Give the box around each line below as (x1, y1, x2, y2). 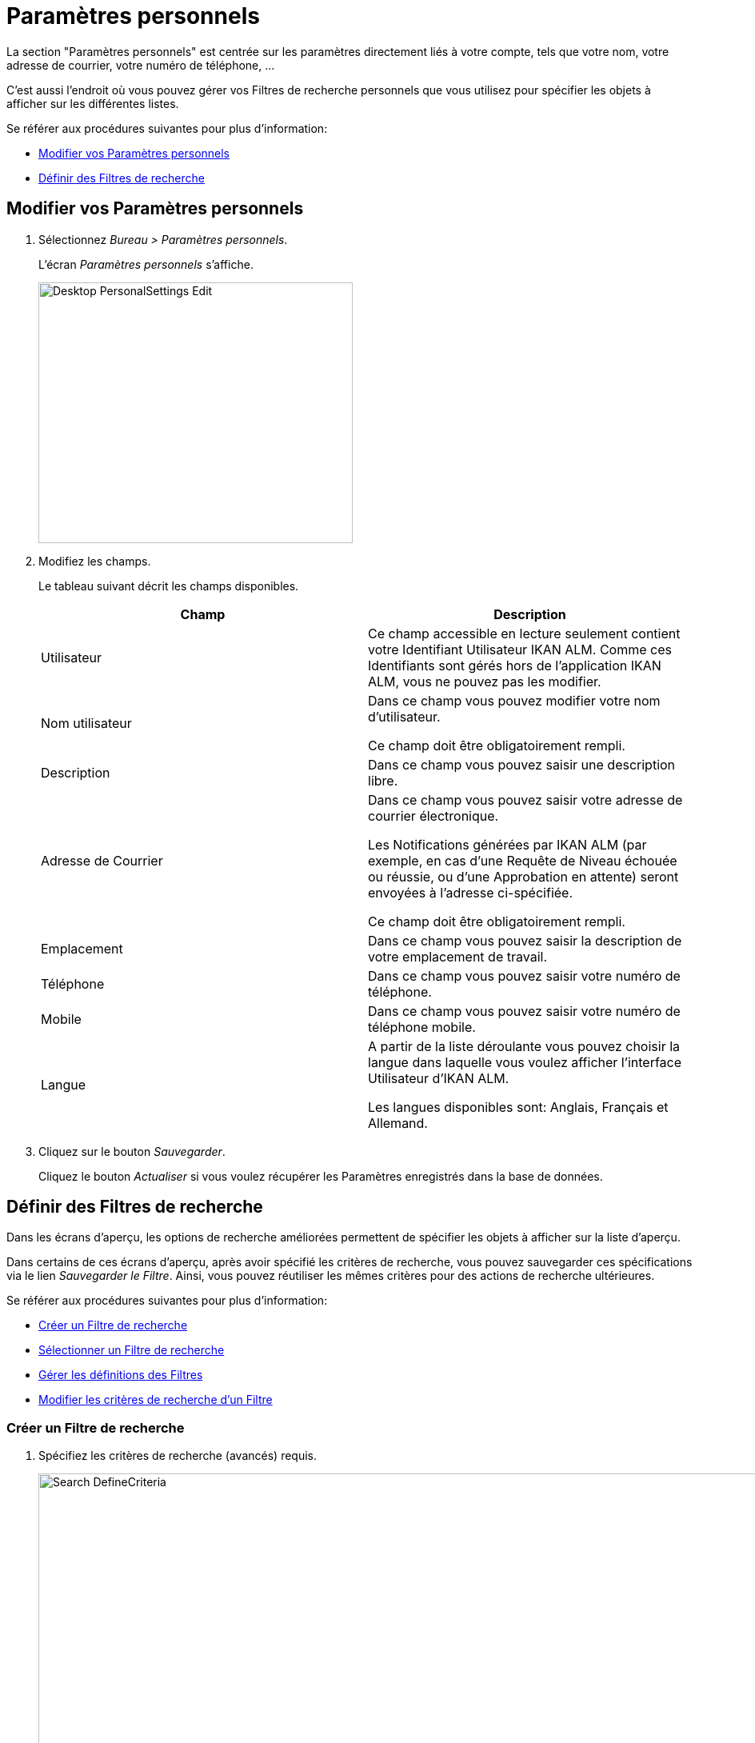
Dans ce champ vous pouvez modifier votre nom (368, 692, 661, 709)
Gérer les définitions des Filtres (38, 1368, 203, 1382)
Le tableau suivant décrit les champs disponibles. (38, 578, 299, 593)
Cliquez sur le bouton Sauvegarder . (38, 1144, 226, 1158)
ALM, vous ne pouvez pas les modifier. (368, 673, 601, 690)
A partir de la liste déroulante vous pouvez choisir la (368, 1037, 681, 1054)
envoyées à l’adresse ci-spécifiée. (368, 884, 573, 901)
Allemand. (368, 1114, 428, 1131)
